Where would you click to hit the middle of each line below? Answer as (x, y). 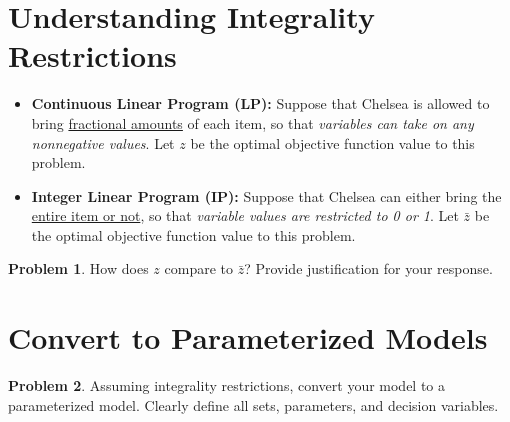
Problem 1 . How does (78, 268)
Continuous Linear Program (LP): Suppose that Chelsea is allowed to (260, 103)
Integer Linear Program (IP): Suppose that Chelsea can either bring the (266, 195)
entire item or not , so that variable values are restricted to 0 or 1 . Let (245, 215)
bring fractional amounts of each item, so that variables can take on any (252, 122)
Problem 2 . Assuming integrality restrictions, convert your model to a (227, 385)
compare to (198, 268)
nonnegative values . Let (103, 142)
